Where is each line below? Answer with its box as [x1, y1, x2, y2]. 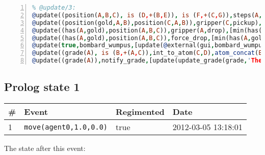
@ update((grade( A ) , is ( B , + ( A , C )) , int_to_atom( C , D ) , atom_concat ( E [32, 49, 262, 57]
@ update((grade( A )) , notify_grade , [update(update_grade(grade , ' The [32, 57, 262, 65]
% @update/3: [32, 4, 76, 11]
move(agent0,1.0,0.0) [24, 122, 108, 131]
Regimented [116, 106, 165, 118]
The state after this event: [4, 143, 86, 153]
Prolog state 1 [4, 79, 80, 95]
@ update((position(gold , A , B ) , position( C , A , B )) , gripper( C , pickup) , [32, 19, 262, 26]
